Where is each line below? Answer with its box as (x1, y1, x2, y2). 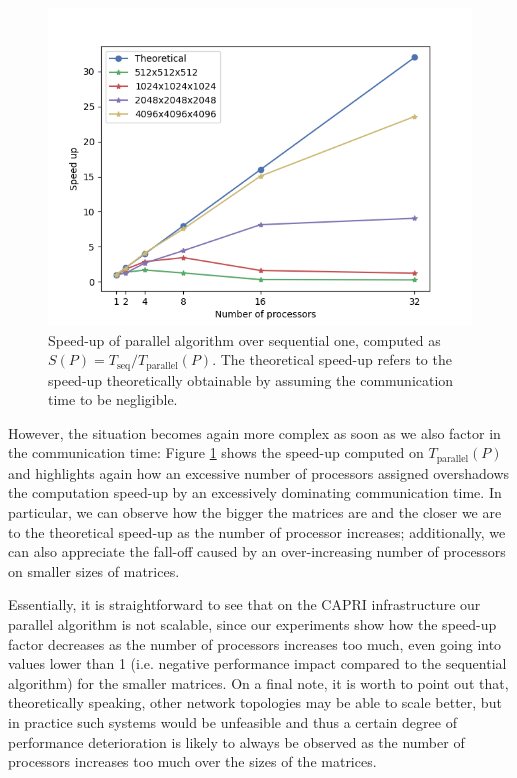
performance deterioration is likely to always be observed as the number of (8, 731, 465, 752)
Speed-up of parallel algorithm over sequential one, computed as (48, 329, 441, 350)
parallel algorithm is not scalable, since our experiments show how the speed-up (8, 614, 497, 635)
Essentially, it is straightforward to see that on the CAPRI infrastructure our (8, 594, 481, 615)
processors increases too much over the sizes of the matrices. (8, 751, 377, 772)
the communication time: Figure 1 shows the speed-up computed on (8, 442, 424, 463)
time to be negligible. (48, 389, 178, 410)
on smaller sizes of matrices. (8, 560, 180, 581)
